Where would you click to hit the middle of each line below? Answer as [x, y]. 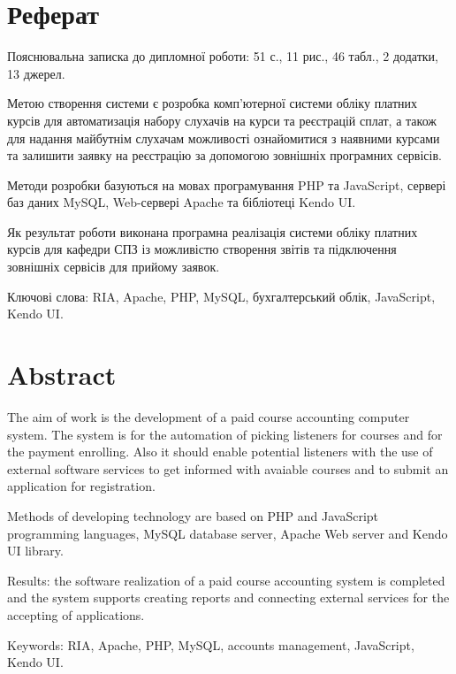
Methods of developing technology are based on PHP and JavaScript [193, 515]
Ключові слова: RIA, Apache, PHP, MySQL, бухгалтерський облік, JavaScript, [221, 296]
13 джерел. [36, 73]
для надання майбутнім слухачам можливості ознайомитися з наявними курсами [224, 138]
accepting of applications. [76, 614]
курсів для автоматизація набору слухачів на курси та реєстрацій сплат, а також [222, 120]
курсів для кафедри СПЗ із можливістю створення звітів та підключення [202, 249]
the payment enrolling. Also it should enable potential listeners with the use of [220, 452]
